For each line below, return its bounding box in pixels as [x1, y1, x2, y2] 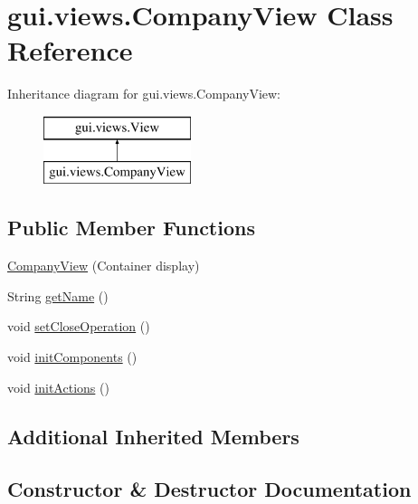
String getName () [7, 286, 109, 305]
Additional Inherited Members [7, 422, 299, 450]
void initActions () [7, 377, 109, 396]
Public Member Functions [7, 214, 255, 242]
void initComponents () [7, 347, 138, 366]
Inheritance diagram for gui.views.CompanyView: [7, 84, 280, 103]
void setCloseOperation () [7, 317, 150, 336]
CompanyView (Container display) [7, 256, 200, 275]
